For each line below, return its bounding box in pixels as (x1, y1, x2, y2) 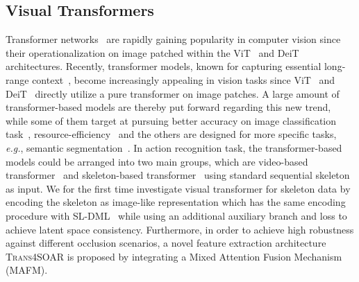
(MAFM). (6, 263, 48, 277)
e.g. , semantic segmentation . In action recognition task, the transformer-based (6, 140, 342, 155)
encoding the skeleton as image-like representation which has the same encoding (6, 195, 346, 209)
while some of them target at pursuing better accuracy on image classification (6, 113, 337, 127)
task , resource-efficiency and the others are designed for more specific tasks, (6, 127, 337, 141)
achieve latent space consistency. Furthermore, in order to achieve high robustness (6, 222, 354, 236)
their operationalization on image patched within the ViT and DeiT (6, 45, 299, 60)
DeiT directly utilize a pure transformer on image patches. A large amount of (6, 86, 340, 100)
